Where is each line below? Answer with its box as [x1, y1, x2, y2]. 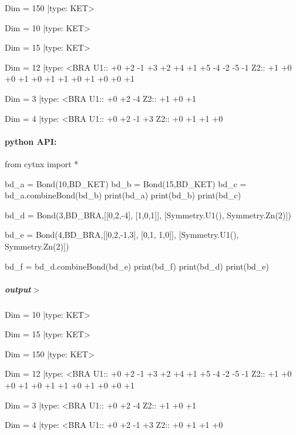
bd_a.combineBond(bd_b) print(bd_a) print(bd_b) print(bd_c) [5, 189, 241, 201]
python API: [5, 135, 57, 147]
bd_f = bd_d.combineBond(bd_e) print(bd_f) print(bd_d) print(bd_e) [5, 260, 270, 272]
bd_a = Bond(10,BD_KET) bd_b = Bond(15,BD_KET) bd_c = [5, 177, 247, 190]
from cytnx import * [5, 157, 79, 170]
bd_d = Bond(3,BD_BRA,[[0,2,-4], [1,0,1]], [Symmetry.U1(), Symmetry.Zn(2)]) [5, 208, 291, 221]
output [5, 283, 31, 295]
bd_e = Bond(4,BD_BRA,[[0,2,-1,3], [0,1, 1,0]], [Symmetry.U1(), [5, 228, 239, 241]
